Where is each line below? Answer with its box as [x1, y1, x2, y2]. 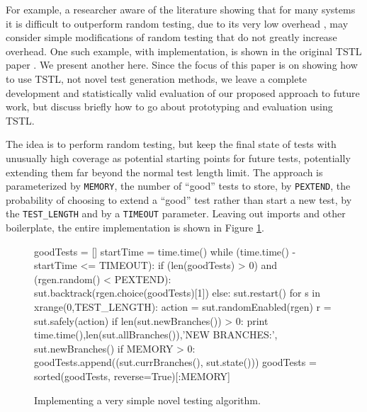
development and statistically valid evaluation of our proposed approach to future [6, 85, 360, 100]
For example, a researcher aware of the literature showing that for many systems [6, 2, 356, 16]
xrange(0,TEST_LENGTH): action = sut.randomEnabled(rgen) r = [34, 299, 332, 314]
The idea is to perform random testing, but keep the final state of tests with [6, 137, 337, 151]
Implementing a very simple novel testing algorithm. [34, 392, 261, 407]
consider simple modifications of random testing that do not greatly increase [6, 30, 337, 45]
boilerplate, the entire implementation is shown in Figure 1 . [6, 220, 264, 235]
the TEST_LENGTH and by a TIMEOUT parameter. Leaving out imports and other [6, 206, 346, 221]
